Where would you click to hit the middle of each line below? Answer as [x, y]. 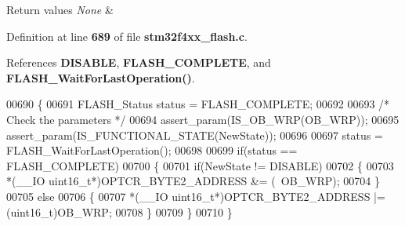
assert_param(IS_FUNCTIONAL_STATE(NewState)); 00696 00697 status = [195, 135]
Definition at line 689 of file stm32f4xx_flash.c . [127, 36]
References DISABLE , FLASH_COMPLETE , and [139, 62]
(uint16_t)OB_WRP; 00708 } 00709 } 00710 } [119, 211]
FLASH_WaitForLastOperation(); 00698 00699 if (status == [152, 150]
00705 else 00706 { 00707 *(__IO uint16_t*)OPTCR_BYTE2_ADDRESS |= [196, 196]
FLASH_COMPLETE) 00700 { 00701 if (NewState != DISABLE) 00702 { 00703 [200, 165]
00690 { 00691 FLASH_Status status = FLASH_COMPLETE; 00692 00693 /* [198, 104]
